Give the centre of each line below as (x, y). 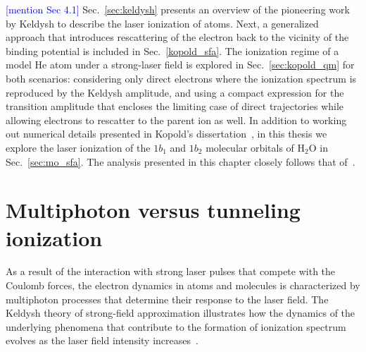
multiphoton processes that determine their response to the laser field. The (167, 299)
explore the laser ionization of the (78, 147)
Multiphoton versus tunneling (153, 210)
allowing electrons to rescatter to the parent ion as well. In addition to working (176, 120)
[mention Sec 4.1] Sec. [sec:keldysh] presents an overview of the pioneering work (178, 9)
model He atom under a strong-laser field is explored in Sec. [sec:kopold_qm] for (180, 65)
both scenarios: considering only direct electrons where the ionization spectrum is (181, 78)
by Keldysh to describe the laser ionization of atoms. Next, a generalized (162, 23)
